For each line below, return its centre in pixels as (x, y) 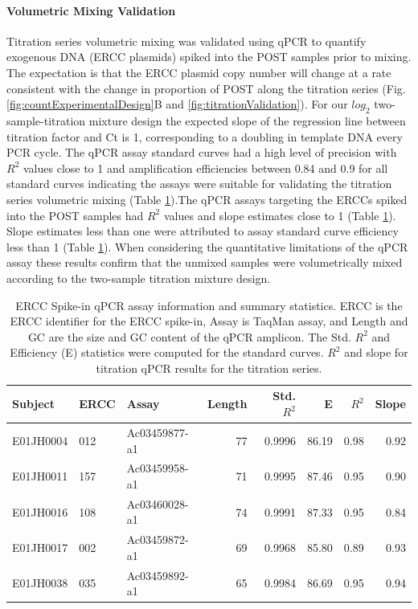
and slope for (376, 352)
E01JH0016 (40, 511)
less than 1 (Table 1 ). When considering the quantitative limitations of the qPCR (207, 246)
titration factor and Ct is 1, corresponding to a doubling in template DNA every (205, 136)
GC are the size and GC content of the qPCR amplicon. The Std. (189, 336)
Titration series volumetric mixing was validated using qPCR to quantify (186, 41)
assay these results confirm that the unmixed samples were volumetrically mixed (205, 262)
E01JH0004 (40, 440)
